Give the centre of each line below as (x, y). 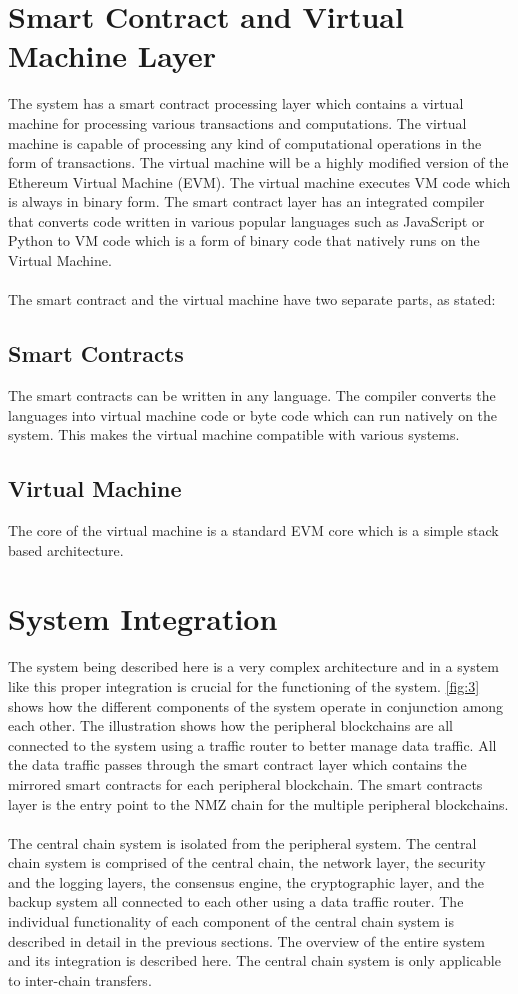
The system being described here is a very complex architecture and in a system (253, 666)
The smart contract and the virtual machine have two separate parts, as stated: (252, 299)
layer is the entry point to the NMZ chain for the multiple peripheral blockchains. (258, 803)
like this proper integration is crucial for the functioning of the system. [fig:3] (244, 685)
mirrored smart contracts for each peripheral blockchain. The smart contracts (245, 783)
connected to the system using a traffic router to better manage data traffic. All (252, 744)
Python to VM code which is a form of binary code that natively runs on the (244, 240)
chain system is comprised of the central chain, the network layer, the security (247, 862)
